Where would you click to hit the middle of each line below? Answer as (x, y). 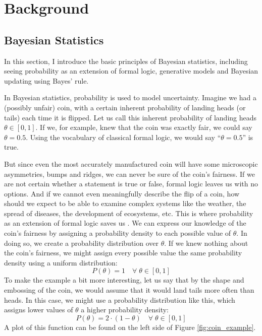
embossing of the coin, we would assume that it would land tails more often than (129, 290)
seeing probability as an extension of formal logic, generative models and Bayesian (131, 71)
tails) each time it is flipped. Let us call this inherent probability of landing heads (130, 117)
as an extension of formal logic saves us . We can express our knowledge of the (125, 223)
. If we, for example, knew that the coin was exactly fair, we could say (144, 127)
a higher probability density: (125, 310)
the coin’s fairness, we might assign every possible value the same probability (123, 253)
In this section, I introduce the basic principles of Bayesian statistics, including (126, 61)
